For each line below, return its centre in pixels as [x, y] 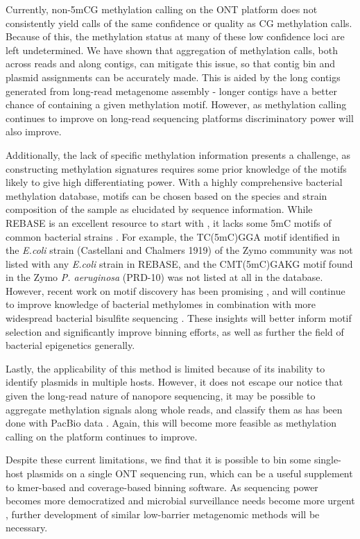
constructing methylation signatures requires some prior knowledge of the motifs [176, 168]
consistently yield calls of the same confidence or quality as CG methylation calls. [179, 23]
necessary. [27, 528]
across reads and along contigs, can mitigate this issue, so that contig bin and [171, 63]
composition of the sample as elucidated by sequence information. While [159, 209]
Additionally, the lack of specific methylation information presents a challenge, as [178, 154]
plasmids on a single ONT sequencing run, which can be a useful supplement [190, 473]
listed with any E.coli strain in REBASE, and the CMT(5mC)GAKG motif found [179, 263]
